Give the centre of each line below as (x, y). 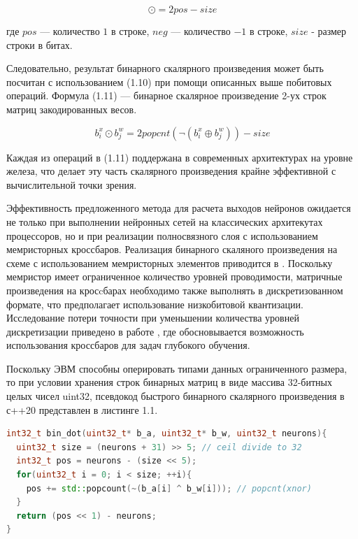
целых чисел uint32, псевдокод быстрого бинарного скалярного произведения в (176, 396)
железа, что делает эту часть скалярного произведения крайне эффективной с (171, 171)
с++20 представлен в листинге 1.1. (82, 409)
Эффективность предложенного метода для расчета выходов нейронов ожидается (179, 208)
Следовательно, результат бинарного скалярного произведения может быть (165, 68)
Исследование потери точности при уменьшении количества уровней (153, 318)
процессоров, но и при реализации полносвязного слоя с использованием (162, 235)
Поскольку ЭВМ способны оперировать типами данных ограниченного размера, (177, 368)
